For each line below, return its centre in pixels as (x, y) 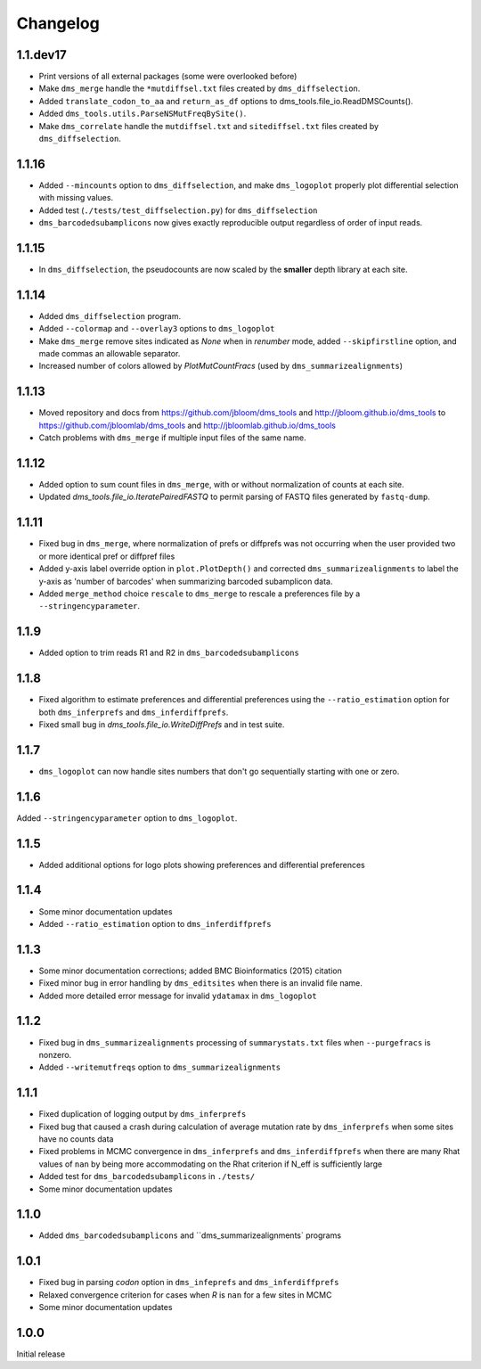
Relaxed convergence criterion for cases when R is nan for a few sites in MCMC (185, 1295)
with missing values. (76, 198)
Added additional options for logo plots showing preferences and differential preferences (202, 865)
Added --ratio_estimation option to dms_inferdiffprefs (155, 923)
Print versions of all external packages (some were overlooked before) (168, 77)
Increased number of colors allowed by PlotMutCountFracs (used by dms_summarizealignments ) (221, 366)
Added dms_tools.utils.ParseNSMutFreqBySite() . (143, 114)
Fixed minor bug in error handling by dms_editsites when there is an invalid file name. (200, 983)
